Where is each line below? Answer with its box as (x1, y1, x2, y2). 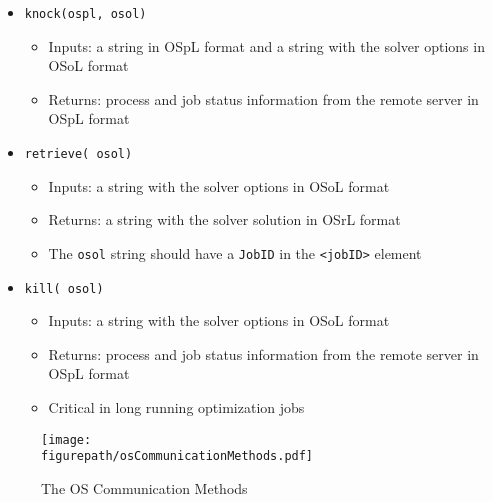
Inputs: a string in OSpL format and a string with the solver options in (48, 35, 485, 56)
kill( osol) (24, 281, 104, 296)
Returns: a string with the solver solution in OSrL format (48, 209, 401, 230)
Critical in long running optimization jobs (48, 396, 305, 417)
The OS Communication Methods (41, 477, 248, 498)
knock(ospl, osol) (24, 7, 147, 21)
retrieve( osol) (24, 147, 133, 162)
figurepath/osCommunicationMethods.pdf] (41, 449, 314, 464)
